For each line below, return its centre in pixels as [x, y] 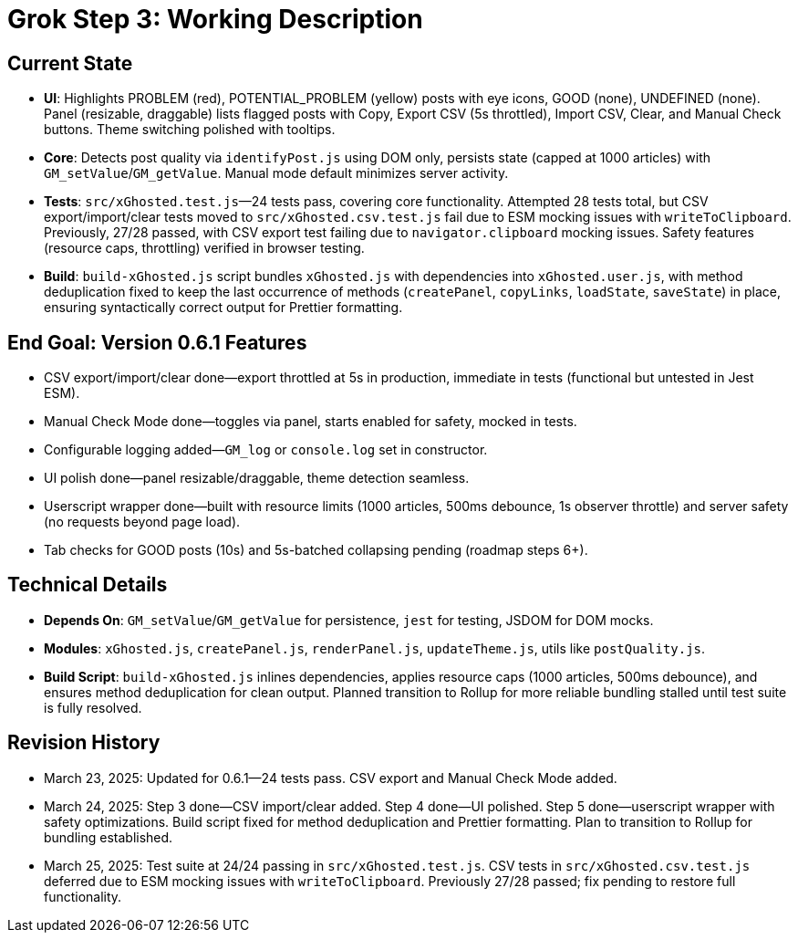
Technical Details [88, 585]
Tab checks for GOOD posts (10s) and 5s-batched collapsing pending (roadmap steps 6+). [316, 550]
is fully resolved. [93, 707]
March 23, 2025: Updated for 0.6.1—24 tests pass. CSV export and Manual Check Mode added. [331, 778]
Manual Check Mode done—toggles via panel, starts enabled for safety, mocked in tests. [311, 422]
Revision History [84, 743]
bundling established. [109, 837]
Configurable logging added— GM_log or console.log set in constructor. [266, 450]
